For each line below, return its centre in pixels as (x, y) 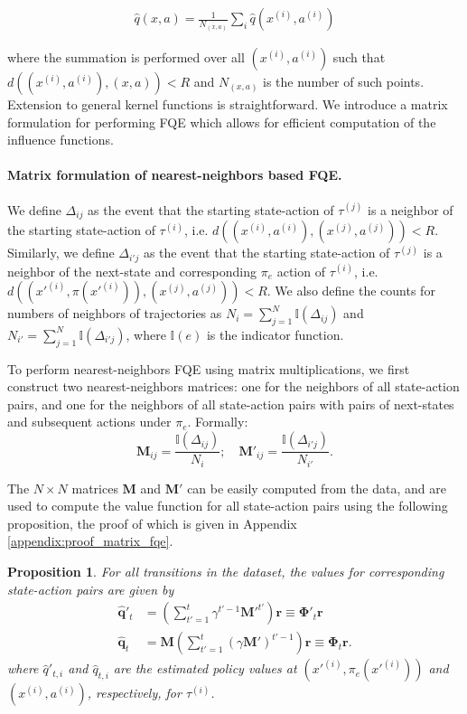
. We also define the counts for (351, 291)
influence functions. (61, 140)
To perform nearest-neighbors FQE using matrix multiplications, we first (209, 368)
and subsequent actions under (89, 422)
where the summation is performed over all (126, 57)
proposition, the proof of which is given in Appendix (152, 523)
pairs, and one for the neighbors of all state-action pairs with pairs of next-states (231, 404)
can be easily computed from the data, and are (317, 488)
